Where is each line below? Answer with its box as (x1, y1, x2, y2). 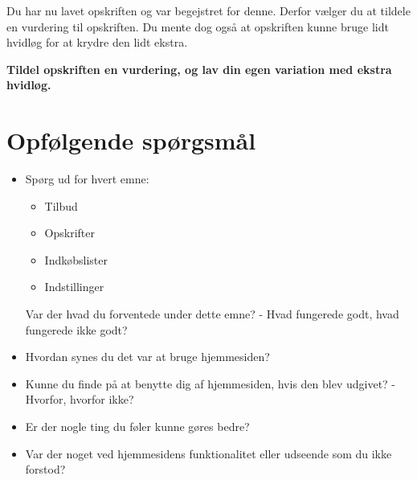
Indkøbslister (44, 251, 108, 268)
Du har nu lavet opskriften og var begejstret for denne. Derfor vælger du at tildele (6, 2, 411, 18)
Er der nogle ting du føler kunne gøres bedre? (25, 418, 250, 435)
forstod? (25, 461, 66, 478)
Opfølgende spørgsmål (6, 124, 256, 157)
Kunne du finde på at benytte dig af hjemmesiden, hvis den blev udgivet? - (25, 375, 396, 392)
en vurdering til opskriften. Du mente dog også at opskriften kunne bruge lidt (6, 18, 389, 35)
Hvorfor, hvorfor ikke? (25, 391, 134, 408)
